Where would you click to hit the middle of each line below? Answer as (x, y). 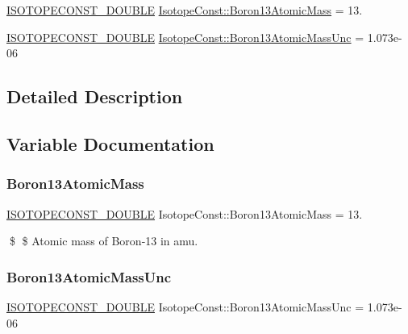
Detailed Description (95, 96)
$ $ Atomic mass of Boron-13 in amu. (104, 241)
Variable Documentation (110, 143)
